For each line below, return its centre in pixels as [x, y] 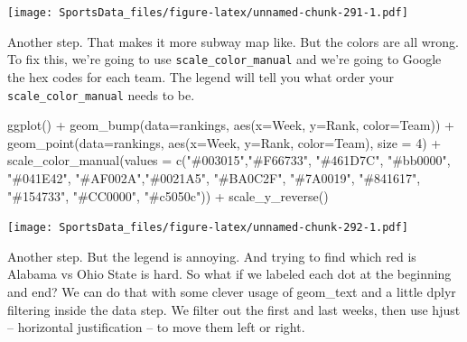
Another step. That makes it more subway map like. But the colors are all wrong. [233, 41]
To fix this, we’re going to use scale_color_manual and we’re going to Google [224, 59]
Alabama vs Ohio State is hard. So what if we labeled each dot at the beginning [229, 274]
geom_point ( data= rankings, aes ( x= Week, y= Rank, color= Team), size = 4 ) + [224, 142]
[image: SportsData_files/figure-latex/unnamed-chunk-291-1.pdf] [208, 13]
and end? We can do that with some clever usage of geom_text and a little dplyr [232, 291]
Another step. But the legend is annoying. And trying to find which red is [212, 256]
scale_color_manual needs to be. [101, 94]
